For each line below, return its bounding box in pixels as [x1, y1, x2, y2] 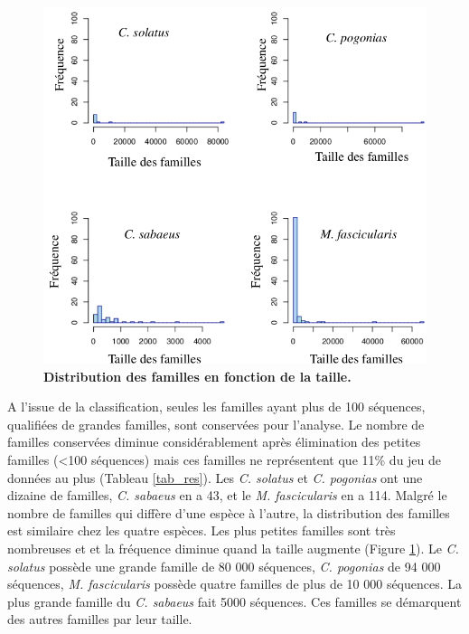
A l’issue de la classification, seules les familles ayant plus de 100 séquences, [7, 397, 426, 416]
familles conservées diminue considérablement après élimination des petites [7, 432, 421, 451]
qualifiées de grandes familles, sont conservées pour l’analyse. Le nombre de [7, 414, 425, 433]
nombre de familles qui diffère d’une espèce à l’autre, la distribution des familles [7, 503, 450, 522]
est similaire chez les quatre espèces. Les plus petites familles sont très [7, 521, 396, 540]
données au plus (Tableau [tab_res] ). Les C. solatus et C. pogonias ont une [7, 468, 423, 487]
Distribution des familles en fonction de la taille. [43, 366, 352, 385]
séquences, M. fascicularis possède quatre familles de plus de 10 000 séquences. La [7, 574, 463, 593]
